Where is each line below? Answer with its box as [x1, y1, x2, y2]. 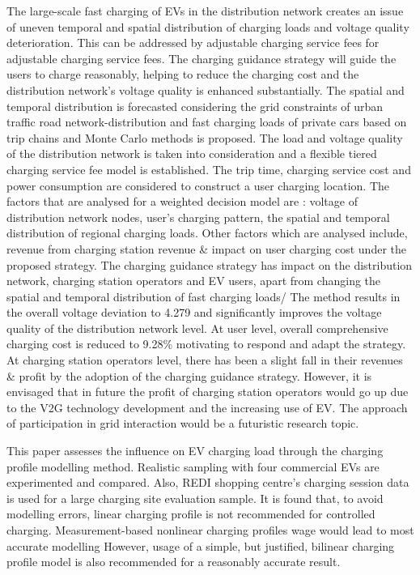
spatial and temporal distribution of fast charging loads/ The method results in [6, 287, 401, 305]
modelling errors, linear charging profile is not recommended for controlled [6, 505, 375, 522]
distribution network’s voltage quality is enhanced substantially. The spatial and [6, 81, 405, 98]
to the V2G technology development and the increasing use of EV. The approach [6, 398, 408, 415]
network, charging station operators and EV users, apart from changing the [6, 272, 381, 289]
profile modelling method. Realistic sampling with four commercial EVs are [6, 458, 380, 475]
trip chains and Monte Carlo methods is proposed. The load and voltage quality [6, 129, 403, 146]
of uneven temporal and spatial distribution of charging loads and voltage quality [6, 18, 409, 35]
